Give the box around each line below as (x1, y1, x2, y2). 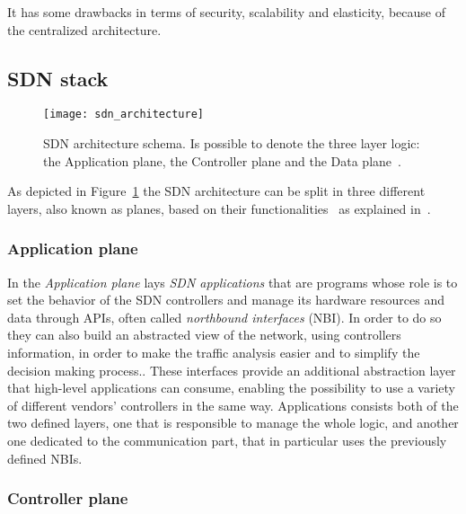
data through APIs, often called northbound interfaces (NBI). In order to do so (7, 307, 442, 326)
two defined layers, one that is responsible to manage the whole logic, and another (7, 413, 459, 432)
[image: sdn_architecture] (43, 108, 204, 121)
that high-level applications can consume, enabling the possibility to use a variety (7, 378, 455, 397)
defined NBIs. (7, 448, 83, 467)
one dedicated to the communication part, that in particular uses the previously (7, 430, 447, 449)
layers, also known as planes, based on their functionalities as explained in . (7, 199, 431, 217)
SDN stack (7, 64, 109, 92)
